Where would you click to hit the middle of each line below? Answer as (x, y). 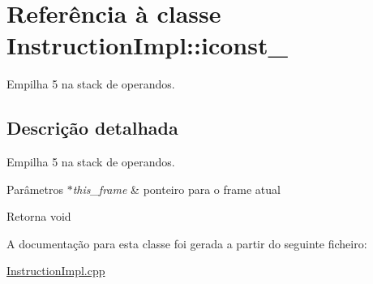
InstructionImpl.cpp (56, 271)
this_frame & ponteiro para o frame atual (176, 189)
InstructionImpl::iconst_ (147, 45)
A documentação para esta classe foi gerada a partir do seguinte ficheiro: (187, 243)
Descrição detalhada (92, 128)
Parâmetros (35, 189)
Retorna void (39, 216)
